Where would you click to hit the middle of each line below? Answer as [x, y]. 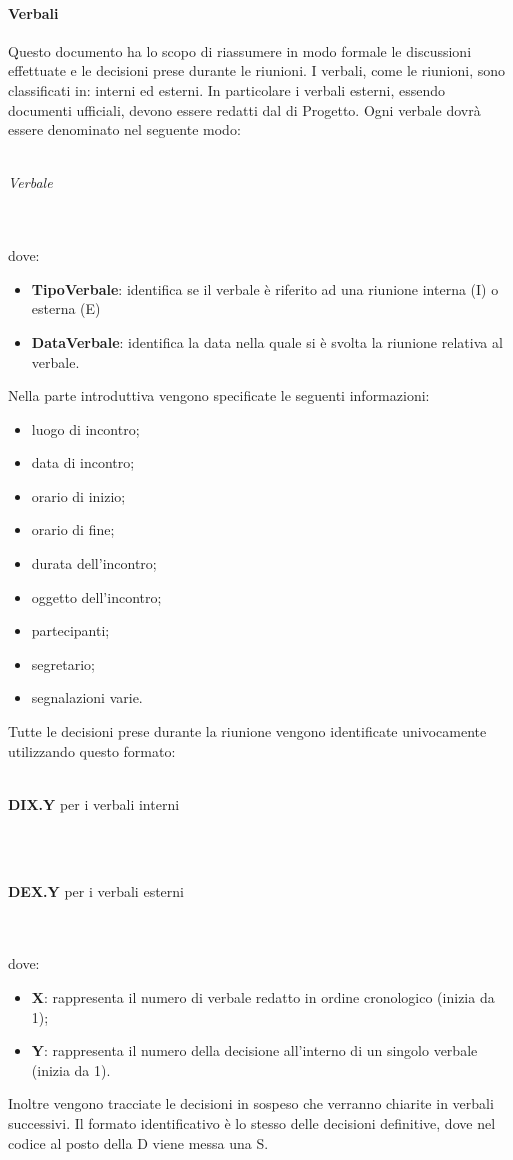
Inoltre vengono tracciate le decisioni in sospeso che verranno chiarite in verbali [251, 1103]
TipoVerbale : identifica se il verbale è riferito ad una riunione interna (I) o [265, 288]
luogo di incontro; [85, 428]
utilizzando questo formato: [92, 750]
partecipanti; [70, 630]
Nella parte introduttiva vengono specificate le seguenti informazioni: [219, 395]
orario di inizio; [78, 495]
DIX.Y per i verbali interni [94, 803]
